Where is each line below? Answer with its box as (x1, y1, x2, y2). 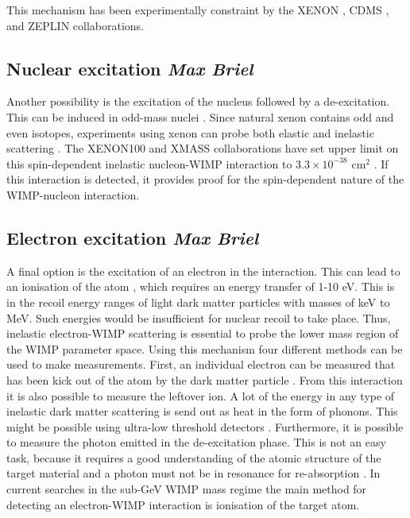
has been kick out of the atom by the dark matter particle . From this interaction (6, 371, 403, 388)
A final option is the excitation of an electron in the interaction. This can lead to (6, 262, 400, 279)
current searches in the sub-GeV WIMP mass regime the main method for (6, 481, 367, 497)
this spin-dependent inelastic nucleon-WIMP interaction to (6, 155, 292, 172)
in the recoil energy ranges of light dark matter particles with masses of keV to (6, 293, 390, 310)
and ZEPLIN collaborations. (6, 17, 145, 33)
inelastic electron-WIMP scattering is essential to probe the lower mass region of (6, 325, 399, 342)
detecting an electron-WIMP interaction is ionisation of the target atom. (6, 496, 360, 512)
